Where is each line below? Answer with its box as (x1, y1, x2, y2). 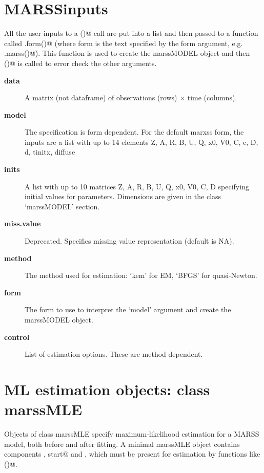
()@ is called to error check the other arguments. (4, 57, 157, 68)
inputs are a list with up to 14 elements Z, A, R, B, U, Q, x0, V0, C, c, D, (25, 136, 258, 147)
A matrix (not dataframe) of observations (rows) (25, 92, 177, 103)
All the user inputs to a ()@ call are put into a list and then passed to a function (4, 28, 258, 38)
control (4, 331, 30, 342)
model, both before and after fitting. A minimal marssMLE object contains (4, 438, 240, 449)
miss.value (4, 218, 41, 229)
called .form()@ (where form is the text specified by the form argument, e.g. (4, 37, 243, 48)
